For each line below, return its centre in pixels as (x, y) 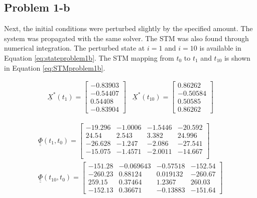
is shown (237, 57)
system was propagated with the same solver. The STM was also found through (126, 38)
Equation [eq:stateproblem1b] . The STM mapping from (89, 57)
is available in (220, 48)
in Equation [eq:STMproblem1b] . (55, 67)
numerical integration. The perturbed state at (75, 48)
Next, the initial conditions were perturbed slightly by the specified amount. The (128, 28)
